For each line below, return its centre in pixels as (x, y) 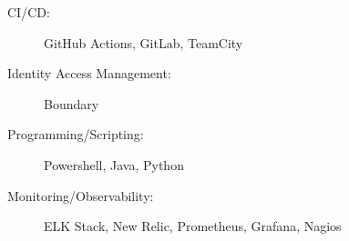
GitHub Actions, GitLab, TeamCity (144, 42)
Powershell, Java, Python (114, 164)
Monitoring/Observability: (81, 195)
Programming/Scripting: (76, 134)
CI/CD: (29, 12)
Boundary (72, 103)
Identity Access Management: (89, 73)
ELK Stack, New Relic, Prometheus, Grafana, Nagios (193, 226)
